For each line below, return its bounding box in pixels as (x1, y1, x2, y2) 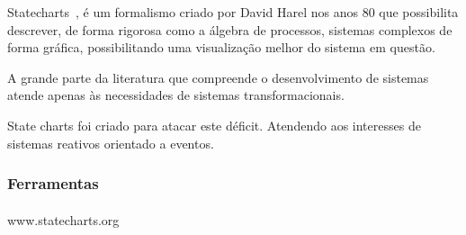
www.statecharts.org (7, 210, 120, 229)
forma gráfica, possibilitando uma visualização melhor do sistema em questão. (7, 38, 435, 57)
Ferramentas (7, 172, 99, 194)
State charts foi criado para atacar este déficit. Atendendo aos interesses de (7, 115, 421, 134)
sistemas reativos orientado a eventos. (7, 133, 214, 152)
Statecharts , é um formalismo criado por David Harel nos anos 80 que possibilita (7, 3, 459, 21)
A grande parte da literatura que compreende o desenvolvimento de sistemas (7, 68, 429, 86)
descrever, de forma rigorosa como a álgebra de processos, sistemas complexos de (7, 20, 453, 39)
